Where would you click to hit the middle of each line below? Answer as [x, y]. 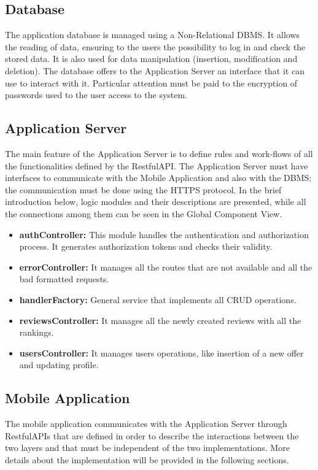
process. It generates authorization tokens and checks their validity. [146, 246]
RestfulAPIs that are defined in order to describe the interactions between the [152, 435]
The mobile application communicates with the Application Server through [146, 424]
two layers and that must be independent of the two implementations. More [147, 448]
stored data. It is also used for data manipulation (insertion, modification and [151, 59]
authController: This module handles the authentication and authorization [164, 234]
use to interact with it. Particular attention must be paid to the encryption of [151, 83]
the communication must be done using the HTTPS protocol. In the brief [143, 189]
